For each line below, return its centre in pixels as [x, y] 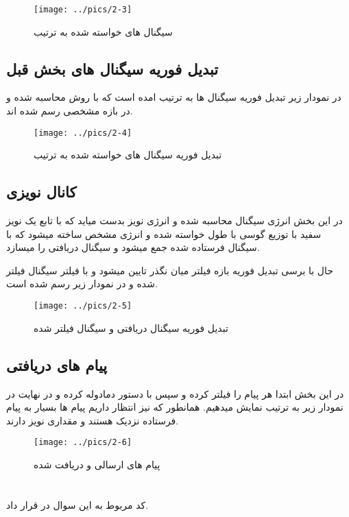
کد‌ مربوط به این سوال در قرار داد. [77, 504]
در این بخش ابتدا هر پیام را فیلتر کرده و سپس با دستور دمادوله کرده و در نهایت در [175, 393]
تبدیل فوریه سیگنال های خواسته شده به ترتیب [128, 155]
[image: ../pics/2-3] [83, 10]
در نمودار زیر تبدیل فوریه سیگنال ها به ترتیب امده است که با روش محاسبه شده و [174, 97]
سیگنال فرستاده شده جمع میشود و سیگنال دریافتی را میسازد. [133, 247]
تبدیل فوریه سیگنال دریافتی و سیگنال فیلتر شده [131, 327]
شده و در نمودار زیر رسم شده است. [82, 284]
